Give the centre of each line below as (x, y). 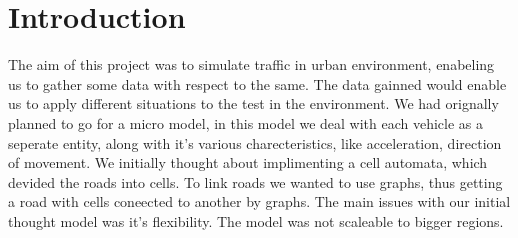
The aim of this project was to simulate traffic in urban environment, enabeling (251, 64)
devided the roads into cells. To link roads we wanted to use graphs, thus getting (255, 181)
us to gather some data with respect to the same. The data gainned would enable (257, 83)
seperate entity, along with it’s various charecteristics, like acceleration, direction (255, 142)
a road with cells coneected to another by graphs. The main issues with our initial (259, 201)
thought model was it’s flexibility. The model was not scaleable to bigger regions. (256, 220)
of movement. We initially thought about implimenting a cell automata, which (248, 162)
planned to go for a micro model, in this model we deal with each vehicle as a (246, 122)
